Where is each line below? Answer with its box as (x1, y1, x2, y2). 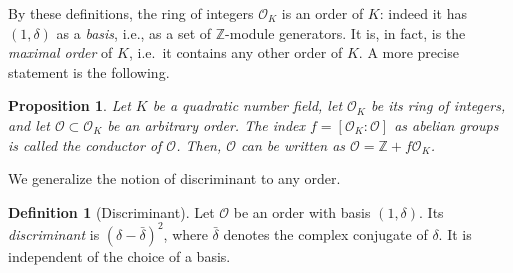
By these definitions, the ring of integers (8, 3, 254, 23)
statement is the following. (8, 61, 170, 82)
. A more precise (358, 42, 459, 63)
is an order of (281, 3, 364, 23)
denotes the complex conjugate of (223, 223, 428, 244)
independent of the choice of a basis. (8, 245, 231, 266)
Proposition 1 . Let (8, 95, 131, 116)
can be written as (241, 134, 346, 155)
